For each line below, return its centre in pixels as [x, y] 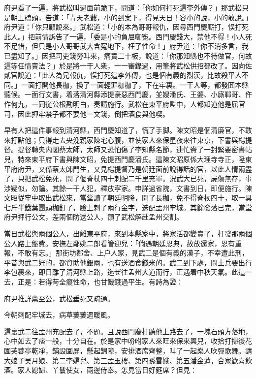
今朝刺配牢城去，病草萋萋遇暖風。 [59, 315]
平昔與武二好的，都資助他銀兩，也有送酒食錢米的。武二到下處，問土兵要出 [125, 262]
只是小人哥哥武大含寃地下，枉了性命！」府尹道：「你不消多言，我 [143, 46]
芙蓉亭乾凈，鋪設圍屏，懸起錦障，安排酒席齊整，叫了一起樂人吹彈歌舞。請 [131, 350]
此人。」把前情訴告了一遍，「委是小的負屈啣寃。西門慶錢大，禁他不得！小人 [125, 36]
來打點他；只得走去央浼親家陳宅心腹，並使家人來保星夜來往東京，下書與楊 [125, 140]
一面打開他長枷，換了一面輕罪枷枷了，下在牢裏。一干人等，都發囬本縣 [135, 84]
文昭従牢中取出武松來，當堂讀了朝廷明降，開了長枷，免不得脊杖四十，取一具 [128, 198]
